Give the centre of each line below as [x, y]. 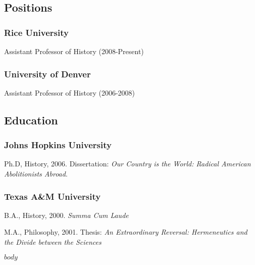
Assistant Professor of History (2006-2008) [69, 92]
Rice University [36, 32]
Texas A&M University [53, 196]
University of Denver [47, 74]
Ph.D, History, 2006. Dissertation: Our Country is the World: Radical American [127, 164]
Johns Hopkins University [58, 145]
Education [31, 120]
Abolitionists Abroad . [36, 173]
